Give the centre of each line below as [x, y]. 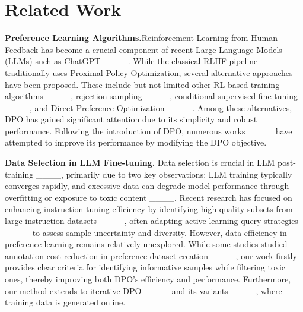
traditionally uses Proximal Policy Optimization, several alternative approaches [149, 72]
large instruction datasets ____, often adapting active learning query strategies [151, 221]
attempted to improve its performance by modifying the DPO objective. [136, 142]
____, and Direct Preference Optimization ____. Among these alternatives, [149, 107]
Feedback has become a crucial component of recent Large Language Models [143, 49]
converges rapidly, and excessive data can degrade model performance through [147, 186]
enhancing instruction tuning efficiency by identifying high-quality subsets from [149, 209]
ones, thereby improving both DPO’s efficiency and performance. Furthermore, [148, 279]
